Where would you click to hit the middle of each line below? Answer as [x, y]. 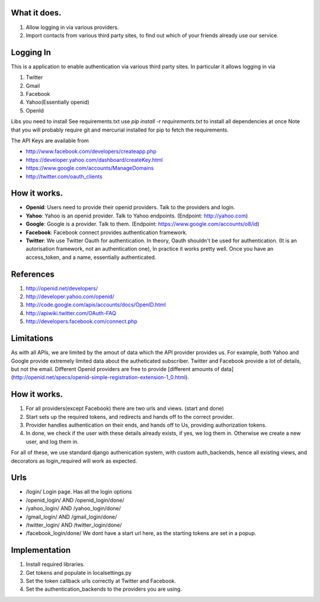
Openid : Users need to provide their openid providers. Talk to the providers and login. [130, 207]
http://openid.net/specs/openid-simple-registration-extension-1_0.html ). [101, 377]
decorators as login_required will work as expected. [74, 461]
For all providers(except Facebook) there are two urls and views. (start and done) [125, 408]
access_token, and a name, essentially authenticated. [91, 257]
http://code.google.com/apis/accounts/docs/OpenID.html [96, 305]
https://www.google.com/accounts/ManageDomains [90, 168]
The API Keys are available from [50, 140]
